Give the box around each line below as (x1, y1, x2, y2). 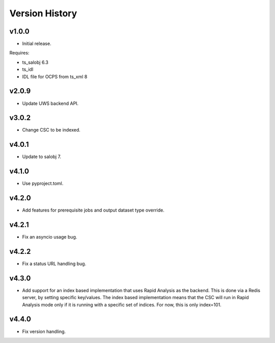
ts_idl (22, 66, 34, 72)
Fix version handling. (22, 328, 66, 334)
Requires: (9, 50, 30, 56)
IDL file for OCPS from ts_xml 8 (22, 73, 88, 80)
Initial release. (22, 41, 51, 47)
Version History (9, 8, 77, 19)
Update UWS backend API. (22, 100, 79, 107)
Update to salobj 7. (22, 153, 61, 160)
